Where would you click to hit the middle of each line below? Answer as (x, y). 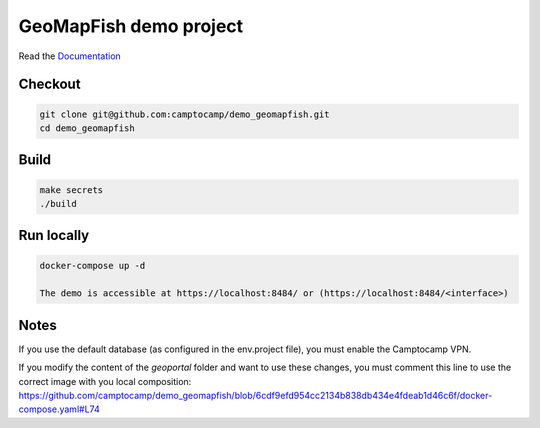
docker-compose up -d (92, 265)
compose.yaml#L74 (59, 409)
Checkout (49, 84)
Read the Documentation (70, 56)
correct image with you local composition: (105, 381)
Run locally (54, 235)
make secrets (71, 189)
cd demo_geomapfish (87, 128)
